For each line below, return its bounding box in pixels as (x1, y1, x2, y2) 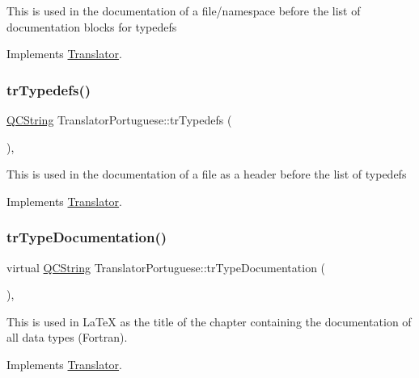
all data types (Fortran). (6, 329, 128, 346)
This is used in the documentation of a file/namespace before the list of (6, 2, 361, 19)
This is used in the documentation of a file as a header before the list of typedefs (6, 166, 407, 183)
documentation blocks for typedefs (6, 18, 177, 35)
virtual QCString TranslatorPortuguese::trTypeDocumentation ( (6, 258, 326, 275)
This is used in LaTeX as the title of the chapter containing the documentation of (6, 313, 412, 330)
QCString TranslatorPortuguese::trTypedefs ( (6, 111, 232, 128)
